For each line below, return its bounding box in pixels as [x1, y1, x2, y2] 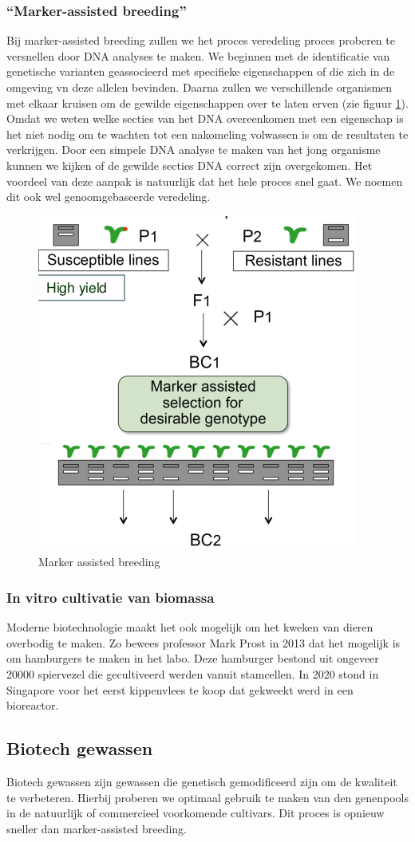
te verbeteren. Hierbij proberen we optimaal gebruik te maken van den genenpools [6, 789, 409, 805]
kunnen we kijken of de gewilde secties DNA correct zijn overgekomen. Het [6, 156, 373, 173]
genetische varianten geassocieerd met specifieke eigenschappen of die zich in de [6, 63, 395, 80]
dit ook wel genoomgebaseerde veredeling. [6, 188, 211, 205]
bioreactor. [6, 697, 59, 714]
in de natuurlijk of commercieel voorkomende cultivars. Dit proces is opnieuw [6, 805, 385, 821]
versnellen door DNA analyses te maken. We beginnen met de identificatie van [6, 47, 390, 64]
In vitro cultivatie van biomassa [6, 587, 215, 607]
